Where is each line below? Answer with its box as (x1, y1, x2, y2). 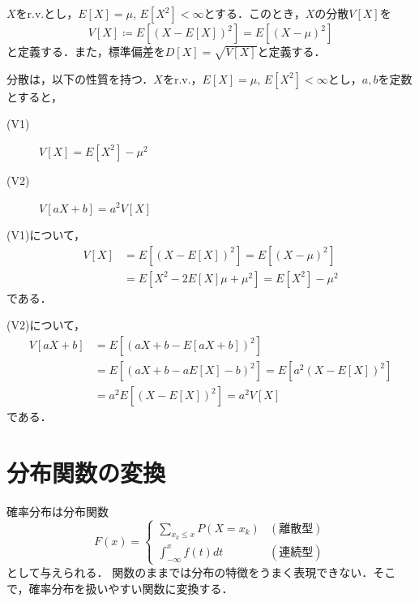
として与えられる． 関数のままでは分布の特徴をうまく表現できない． (6, 563, 374, 580)
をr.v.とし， (15, 5, 79, 21)
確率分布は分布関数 (6, 502, 109, 519)
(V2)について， (6, 316, 85, 333)
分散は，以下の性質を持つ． (6, 70, 154, 87)
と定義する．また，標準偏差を (6, 43, 165, 59)
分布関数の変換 (6, 455, 166, 488)
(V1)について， (6, 226, 85, 243)
